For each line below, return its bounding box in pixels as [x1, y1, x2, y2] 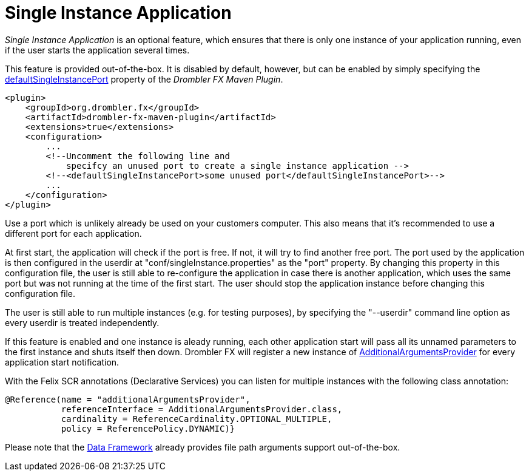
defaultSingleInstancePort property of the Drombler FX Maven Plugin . [5, 73, 283, 84]
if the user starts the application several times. [5, 44, 190, 55]
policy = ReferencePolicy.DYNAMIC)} [61, 423, 235, 433]
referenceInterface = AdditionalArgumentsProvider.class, [61, 404, 343, 414]
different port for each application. [5, 228, 142, 239]
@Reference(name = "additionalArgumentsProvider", [5, 394, 251, 404]
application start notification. [5, 356, 120, 367]
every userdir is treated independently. [5, 317, 160, 328]
